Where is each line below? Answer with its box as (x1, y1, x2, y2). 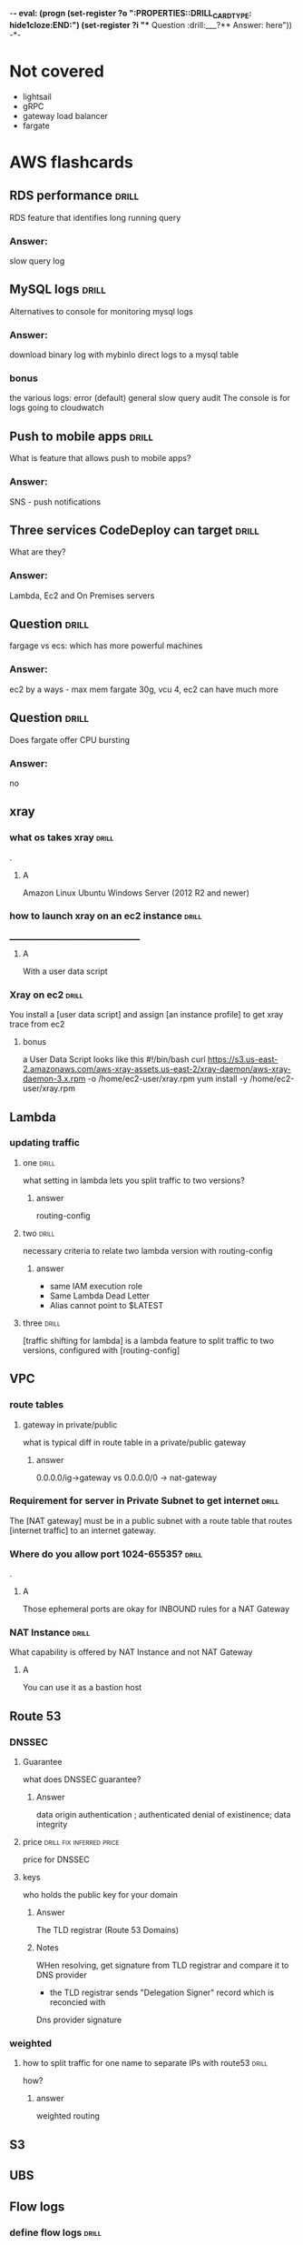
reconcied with (49, 1997, 106, 2008)
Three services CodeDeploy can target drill (9, 522, 260, 537)
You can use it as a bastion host (22, 1682, 142, 1693)
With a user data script (22, 966, 108, 977)
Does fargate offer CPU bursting (9, 734, 130, 745)
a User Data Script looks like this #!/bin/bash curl (22, 1054, 206, 1065)
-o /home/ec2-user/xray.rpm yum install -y (87, 1073, 248, 1085)
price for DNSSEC (22, 1854, 90, 1865)
